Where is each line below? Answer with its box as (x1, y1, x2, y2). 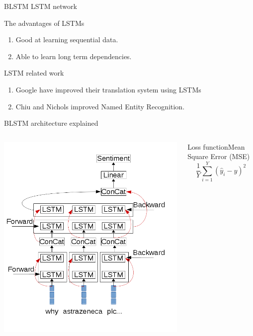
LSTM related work (4, 68, 64, 78)
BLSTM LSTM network (4, 1, 77, 11)
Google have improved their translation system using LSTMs (15, 84, 201, 94)
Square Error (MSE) (187, 151, 250, 162)
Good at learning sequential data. (15, 34, 118, 45)
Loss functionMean (187, 141, 245, 152)
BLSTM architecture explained (4, 118, 98, 128)
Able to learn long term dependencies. (15, 51, 132, 61)
